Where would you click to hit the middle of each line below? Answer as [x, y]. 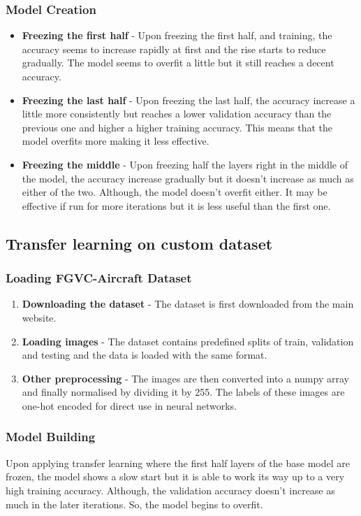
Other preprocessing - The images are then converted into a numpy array [185, 378]
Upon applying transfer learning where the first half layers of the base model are [178, 463]
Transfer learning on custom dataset [139, 243]
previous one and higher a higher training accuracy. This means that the [177, 127]
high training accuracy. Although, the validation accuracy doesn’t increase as [170, 490]
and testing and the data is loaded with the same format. [145, 355]
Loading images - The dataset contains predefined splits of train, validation [188, 341]
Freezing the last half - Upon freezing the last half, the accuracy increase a [189, 100]
